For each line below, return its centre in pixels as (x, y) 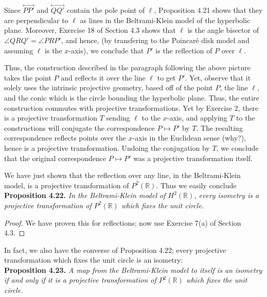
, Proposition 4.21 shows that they (208, 10)
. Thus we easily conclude (196, 185)
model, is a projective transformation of (67, 185)
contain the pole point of (106, 10)
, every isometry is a (227, 195)
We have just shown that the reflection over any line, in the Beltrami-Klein (122, 175)
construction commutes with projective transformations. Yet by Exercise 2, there (131, 107)
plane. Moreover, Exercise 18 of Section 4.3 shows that (90, 30)
